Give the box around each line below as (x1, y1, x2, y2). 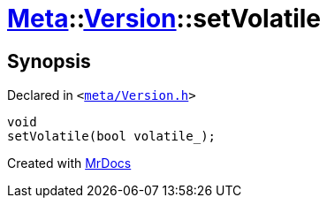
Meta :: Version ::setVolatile (7, 4, 322, 34)
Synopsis (7, 49, 91, 72)
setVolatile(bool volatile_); (7, 129, 217, 144)
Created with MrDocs (7, 156, 132, 171)
